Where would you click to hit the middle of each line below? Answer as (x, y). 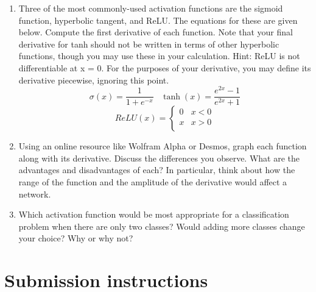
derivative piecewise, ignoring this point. (94, 80)
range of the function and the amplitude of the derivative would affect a (153, 182)
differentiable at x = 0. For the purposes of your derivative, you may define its (165, 67)
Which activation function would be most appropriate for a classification (154, 214)
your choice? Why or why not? (76, 238)
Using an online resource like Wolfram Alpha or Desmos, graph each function (163, 146)
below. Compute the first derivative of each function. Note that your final (156, 32)
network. (35, 194)
